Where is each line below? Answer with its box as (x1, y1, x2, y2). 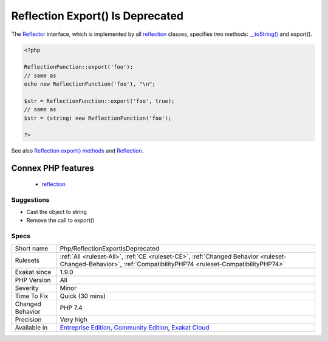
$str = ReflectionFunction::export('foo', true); (24, 97, 175, 105)
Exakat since (15, 267, 52, 276)
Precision (15, 315, 42, 323)
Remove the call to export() (26, 216, 95, 224)
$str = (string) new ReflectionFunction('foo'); (24, 114, 172, 122)
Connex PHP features (11, 163, 94, 173)
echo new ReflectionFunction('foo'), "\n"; (24, 81, 156, 88)
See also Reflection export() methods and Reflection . (11, 147, 144, 154)
